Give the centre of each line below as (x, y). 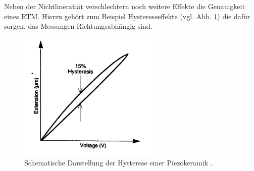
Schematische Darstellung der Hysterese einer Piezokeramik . (118, 163)
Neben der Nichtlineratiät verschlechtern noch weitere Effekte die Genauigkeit (124, 6)
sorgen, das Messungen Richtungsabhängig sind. (78, 26)
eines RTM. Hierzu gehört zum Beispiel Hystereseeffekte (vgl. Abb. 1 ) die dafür (127, 16)
